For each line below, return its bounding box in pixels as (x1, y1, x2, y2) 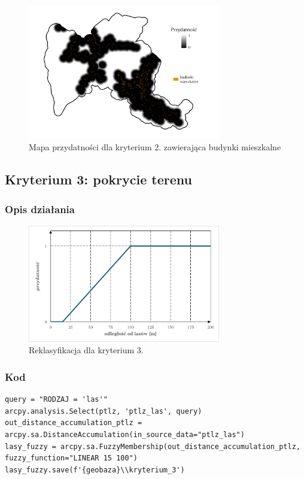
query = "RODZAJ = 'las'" (5, 395, 108, 404)
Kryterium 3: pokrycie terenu (5, 170, 192, 189)
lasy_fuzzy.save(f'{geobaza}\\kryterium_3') (5, 465, 185, 474)
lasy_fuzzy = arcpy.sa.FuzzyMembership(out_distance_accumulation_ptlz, (5, 442, 300, 451)
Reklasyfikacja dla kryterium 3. (29, 344, 144, 356)
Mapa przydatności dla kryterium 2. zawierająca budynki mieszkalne (29, 141, 281, 153)
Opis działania (5, 201, 75, 216)
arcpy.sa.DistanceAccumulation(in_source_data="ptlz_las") (5, 431, 245, 439)
